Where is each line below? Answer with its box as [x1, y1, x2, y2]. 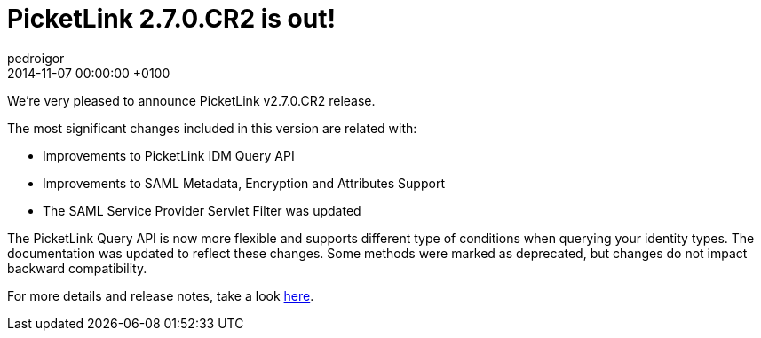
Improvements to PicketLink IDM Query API [43, 147, 295, 163]
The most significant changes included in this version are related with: [7, 120, 417, 136]
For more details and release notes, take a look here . [7, 287, 314, 303]
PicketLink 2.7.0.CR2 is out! [7, 4, 336, 34]
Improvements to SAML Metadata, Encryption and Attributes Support [43, 175, 445, 191]
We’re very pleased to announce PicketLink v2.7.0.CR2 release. [7, 92, 376, 108]
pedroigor [7, 50, 65, 66]
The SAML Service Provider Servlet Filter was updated [43, 202, 361, 218]
